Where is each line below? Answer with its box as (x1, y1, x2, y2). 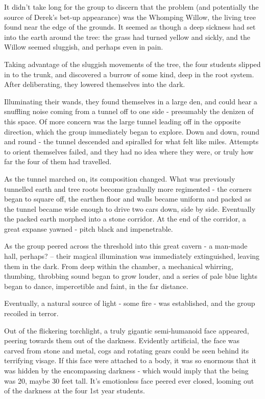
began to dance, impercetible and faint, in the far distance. (4, 280, 188, 291)
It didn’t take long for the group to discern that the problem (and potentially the (4, 2, 259, 12)
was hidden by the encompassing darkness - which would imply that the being (4, 365, 249, 375)
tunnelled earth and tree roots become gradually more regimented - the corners (4, 183, 252, 194)
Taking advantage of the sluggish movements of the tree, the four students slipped (4, 58, 261, 69)
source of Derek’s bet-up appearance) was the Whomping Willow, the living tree (4, 11, 256, 22)
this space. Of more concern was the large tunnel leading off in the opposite (4, 116, 241, 126)
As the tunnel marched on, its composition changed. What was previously (4, 173, 235, 184)
